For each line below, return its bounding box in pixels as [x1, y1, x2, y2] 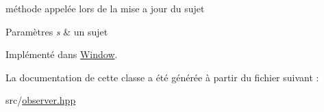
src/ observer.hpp [5, 93, 76, 107]
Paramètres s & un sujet [5, 24, 108, 38]
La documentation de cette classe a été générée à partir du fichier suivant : [5, 70, 319, 84]
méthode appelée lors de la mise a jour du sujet [5, 1, 205, 15]
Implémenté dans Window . [5, 47, 118, 61]
